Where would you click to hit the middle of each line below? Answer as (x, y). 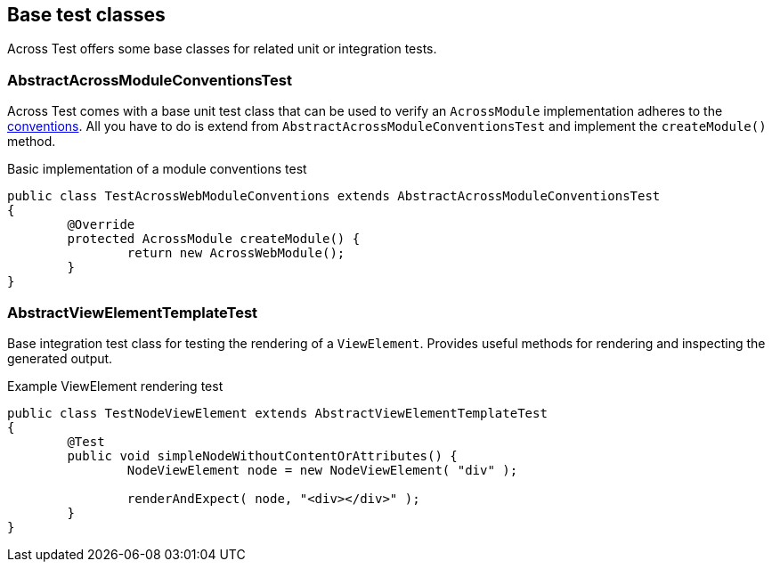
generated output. (60, 358)
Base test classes (86, 15)
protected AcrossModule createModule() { (214, 239)
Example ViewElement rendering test (115, 386)
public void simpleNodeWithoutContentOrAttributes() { (262, 455)
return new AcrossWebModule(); (236, 253)
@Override (101, 225)
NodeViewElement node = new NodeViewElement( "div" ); (322, 470)
